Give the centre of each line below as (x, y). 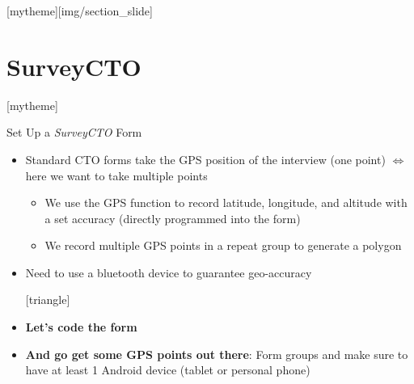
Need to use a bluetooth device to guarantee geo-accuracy (169, 272)
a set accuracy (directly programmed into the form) (173, 218)
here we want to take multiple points (116, 175)
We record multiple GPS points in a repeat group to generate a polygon (223, 245)
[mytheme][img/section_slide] (80, 11)
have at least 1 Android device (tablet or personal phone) (168, 370)
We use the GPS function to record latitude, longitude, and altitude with (226, 203)
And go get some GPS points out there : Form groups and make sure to (217, 354)
